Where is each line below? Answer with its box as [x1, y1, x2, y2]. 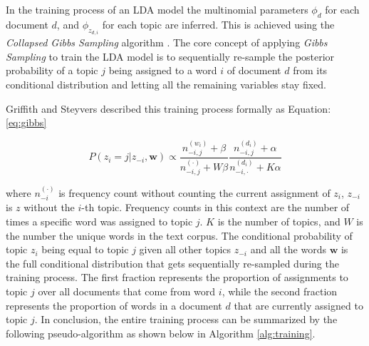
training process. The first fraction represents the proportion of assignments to [6, 270, 348, 285]
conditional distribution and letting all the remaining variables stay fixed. [6, 77, 326, 92]
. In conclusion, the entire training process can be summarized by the [34, 312, 338, 327]
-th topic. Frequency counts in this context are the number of [81, 200, 350, 215]
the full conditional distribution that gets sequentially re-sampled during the [6, 255, 339, 270]
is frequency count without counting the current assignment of [58, 185, 331, 200]
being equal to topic [41, 242, 129, 257]
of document [227, 63, 281, 78]
